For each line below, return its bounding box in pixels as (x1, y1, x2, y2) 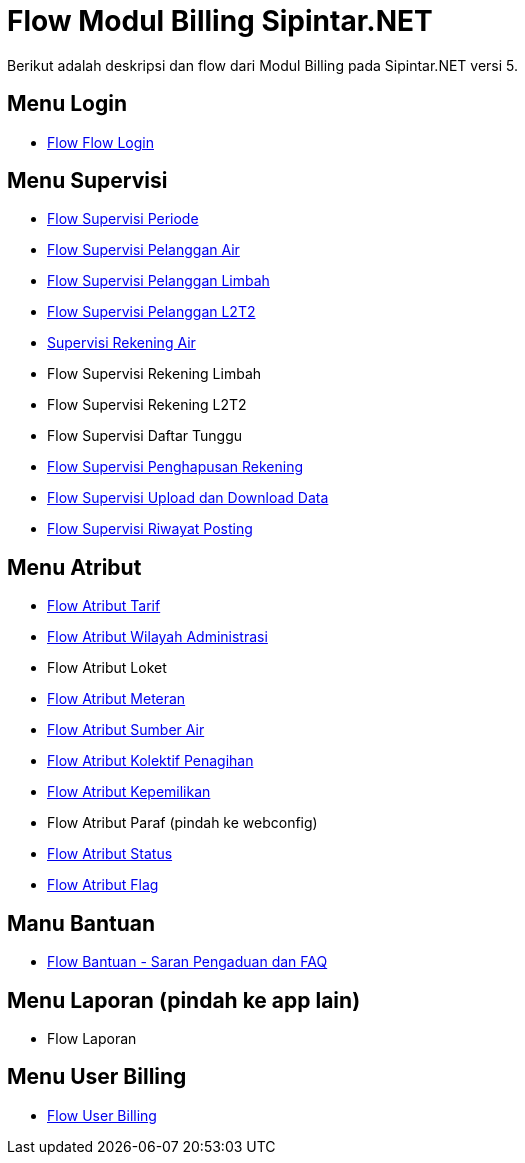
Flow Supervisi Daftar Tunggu (47, 427, 243, 445)
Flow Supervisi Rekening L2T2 (47, 396, 247, 414)
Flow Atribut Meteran (47, 690, 186, 708)
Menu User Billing (7, 1064, 187, 1090)
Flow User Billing (47, 1106, 157, 1124)
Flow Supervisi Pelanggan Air (47, 241, 240, 259)
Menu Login (7, 91, 127, 117)
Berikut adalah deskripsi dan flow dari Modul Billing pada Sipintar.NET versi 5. (7, 56, 519, 74)
